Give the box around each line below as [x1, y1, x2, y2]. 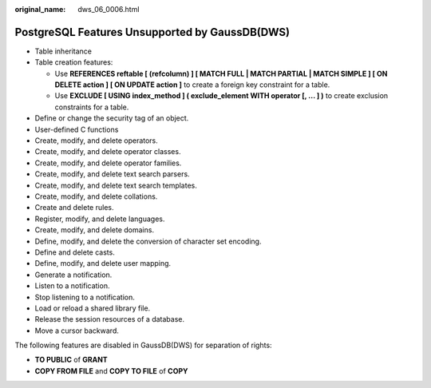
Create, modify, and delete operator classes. [34, 147, 181, 156]
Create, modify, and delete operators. [34, 136, 159, 145]
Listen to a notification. [34, 281, 110, 291]
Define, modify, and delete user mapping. [34, 259, 172, 268]
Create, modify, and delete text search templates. [34, 180, 197, 190]
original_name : [14, 5, 66, 14]
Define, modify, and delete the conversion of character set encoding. [34, 236, 262, 246]
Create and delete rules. [34, 203, 114, 212]
